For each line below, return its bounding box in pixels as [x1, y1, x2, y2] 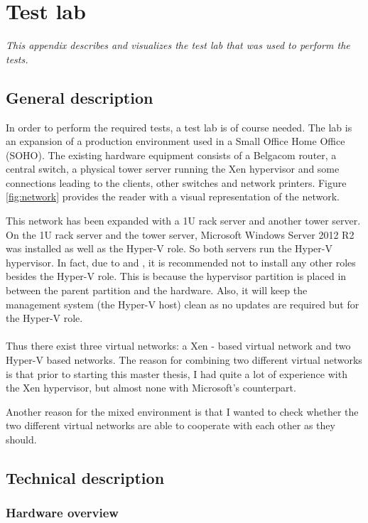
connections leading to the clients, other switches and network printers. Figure [6, 175, 347, 190]
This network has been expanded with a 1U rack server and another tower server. [6, 213, 361, 228]
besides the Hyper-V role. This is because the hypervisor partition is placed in [6, 269, 347, 284]
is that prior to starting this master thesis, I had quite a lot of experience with [6, 366, 347, 381]
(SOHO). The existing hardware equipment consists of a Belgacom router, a [6, 147, 337, 162]
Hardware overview [6, 504, 119, 522]
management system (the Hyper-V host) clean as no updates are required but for [6, 296, 359, 311]
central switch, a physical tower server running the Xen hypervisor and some [6, 161, 340, 176]
